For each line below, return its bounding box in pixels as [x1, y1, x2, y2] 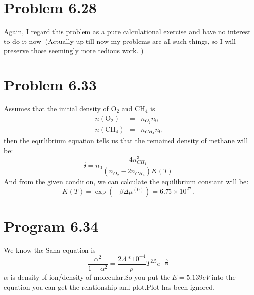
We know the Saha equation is [4, 244, 96, 254]
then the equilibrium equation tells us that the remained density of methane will [4, 135, 248, 146]
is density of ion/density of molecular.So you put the [10, 271, 170, 282]
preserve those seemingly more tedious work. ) [4, 45, 144, 56]
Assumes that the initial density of [4, 103, 109, 114]
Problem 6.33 [4, 75, 97, 95]
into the [212, 271, 236, 282]
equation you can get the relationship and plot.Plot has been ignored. [4, 281, 214, 292]
